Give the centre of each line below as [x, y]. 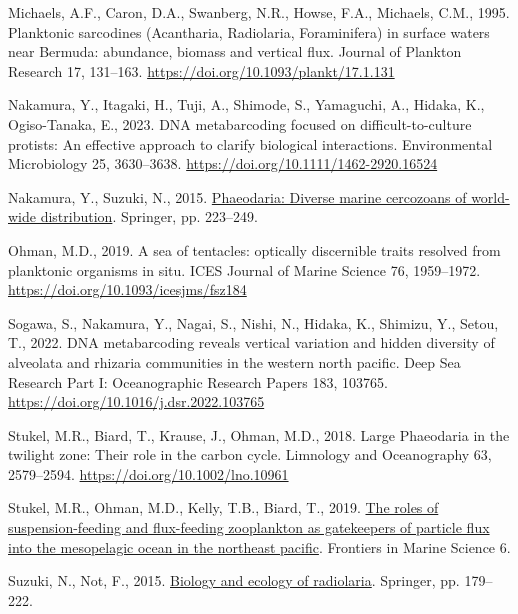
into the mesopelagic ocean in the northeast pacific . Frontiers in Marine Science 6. [259, 546]
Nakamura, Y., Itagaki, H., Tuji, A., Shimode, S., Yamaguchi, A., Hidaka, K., [246, 104]
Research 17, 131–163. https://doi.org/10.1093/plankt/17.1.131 [201, 70]
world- [490, 196]
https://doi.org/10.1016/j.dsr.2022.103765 [136, 401]
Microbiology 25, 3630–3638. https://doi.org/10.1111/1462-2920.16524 [223, 163]
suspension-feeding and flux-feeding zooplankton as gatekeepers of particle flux [249, 527]
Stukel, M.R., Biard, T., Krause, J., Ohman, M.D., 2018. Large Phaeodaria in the [259, 434]
